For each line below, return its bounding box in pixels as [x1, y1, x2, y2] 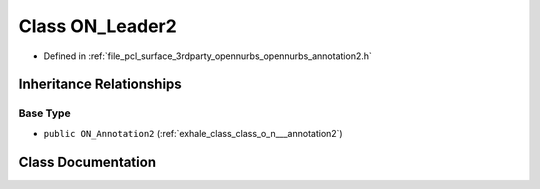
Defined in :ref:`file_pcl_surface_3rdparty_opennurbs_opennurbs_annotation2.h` [43, 50, 372, 62]
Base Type [18, 106, 71, 120]
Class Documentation [18, 153, 157, 170]
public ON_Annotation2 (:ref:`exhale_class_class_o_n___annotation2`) [43, 127, 344, 139]
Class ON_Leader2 [18, 15, 177, 37]
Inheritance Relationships [18, 76, 182, 93]
